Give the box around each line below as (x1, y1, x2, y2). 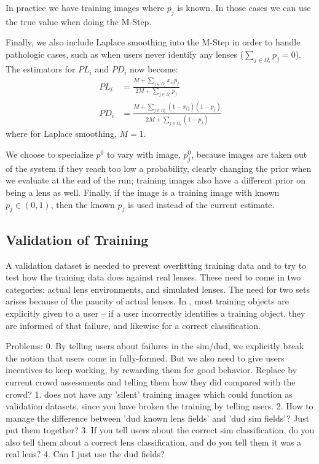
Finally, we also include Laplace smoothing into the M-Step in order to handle (6, 36, 301, 48)
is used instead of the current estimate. (128, 198, 275, 211)
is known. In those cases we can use (177, 1, 311, 14)
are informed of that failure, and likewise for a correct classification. (6, 319, 261, 331)
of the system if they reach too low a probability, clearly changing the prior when (6, 161, 312, 174)
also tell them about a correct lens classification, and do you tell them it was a (6, 435, 302, 448)
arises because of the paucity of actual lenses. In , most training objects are (6, 295, 289, 307)
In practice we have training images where (6, 1, 164, 14)
